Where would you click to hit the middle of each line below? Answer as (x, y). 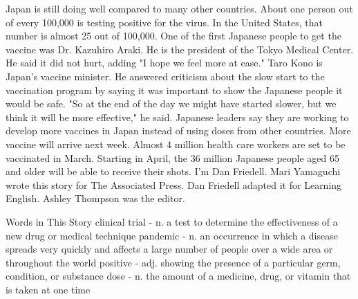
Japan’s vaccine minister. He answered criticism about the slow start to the (165, 76)
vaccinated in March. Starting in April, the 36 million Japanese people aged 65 (173, 157)
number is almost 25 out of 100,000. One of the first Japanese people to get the (173, 36)
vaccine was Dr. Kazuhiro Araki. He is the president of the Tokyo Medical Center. (180, 49)
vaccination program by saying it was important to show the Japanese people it (174, 90)
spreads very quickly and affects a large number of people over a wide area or (169, 249)
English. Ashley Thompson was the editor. (95, 198)
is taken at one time (48, 289)
